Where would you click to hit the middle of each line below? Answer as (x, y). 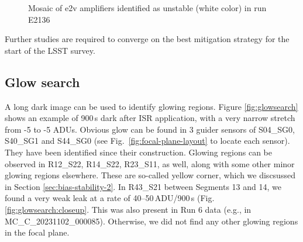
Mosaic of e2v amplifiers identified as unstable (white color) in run (147, 8)
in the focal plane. (37, 232)
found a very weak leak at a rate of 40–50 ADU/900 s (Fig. (110, 198)
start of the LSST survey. (50, 50)
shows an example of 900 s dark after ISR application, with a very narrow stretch (150, 118)
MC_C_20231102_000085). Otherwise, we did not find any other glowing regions (151, 221)
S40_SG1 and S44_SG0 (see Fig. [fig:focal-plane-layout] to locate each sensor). (147, 141)
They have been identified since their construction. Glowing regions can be (139, 152)
